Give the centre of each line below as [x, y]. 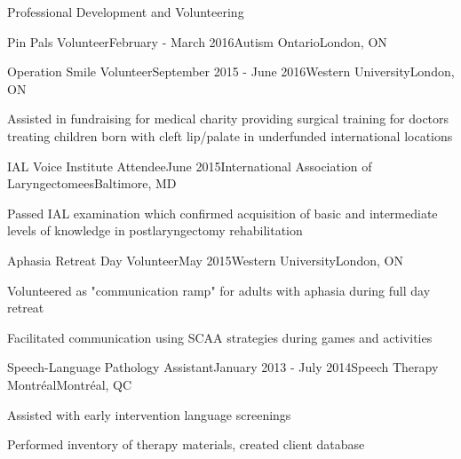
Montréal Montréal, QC [70, 384]
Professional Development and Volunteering [126, 12]
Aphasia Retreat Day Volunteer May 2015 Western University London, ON [205, 260]
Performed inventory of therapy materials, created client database [186, 444]
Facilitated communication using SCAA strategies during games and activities [220, 337]
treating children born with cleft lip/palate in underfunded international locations [230, 135]
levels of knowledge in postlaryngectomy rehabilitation [155, 230]
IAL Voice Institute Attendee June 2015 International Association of [190, 166]
